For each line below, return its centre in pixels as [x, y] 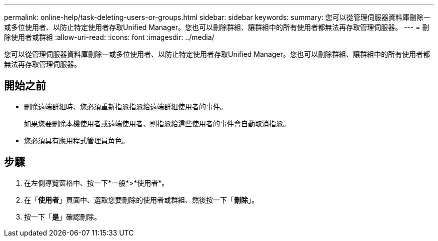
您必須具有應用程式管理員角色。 [76, 140]
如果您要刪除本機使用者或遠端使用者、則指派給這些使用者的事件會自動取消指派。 [157, 123]
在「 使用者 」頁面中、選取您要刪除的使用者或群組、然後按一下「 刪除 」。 [141, 200]
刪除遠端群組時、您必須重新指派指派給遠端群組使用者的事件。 [125, 106]
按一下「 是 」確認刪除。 [62, 217]
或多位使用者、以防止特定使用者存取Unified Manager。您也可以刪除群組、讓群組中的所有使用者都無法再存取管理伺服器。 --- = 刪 [217, 27]
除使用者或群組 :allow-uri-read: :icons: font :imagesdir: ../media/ [109, 37]
